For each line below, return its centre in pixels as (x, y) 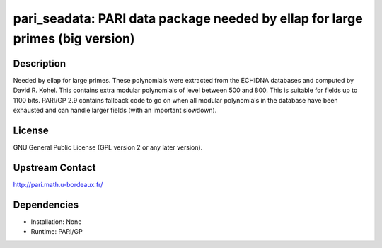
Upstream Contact (54, 168)
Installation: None (56, 221)
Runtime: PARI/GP (57, 232)
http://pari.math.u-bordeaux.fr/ (58, 184)
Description (40, 63)
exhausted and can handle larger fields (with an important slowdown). (115, 111)
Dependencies (46, 204)
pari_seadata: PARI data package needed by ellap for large (188, 18)
